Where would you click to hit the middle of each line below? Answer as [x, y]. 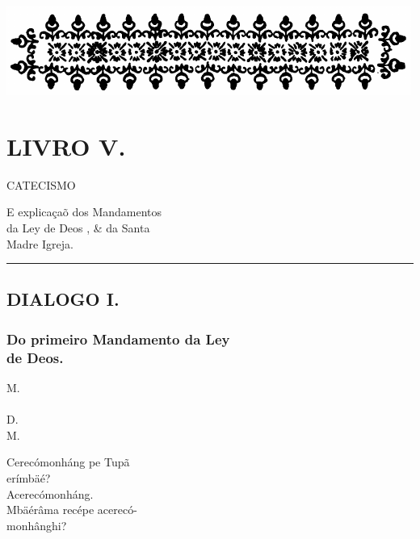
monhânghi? [37, 525]
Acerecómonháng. [50, 493]
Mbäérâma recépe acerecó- [72, 510]
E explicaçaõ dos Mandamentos [84, 212]
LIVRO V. [66, 146]
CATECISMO [41, 184]
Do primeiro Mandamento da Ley [118, 338]
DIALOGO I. [63, 299]
